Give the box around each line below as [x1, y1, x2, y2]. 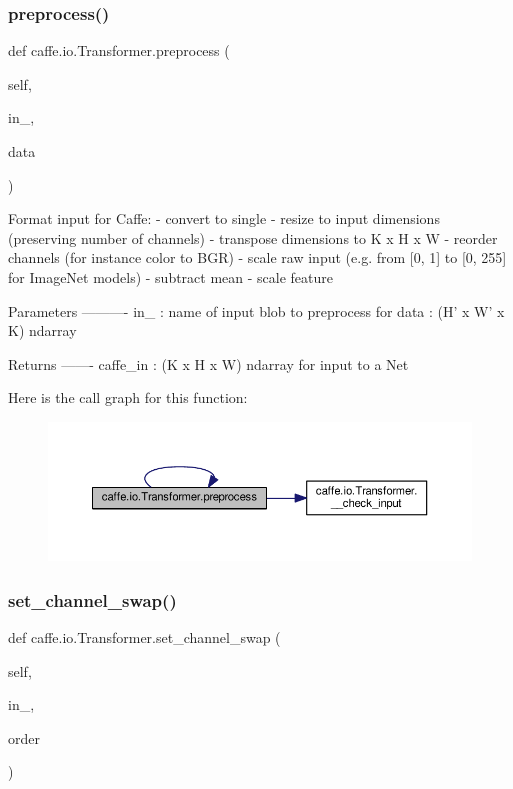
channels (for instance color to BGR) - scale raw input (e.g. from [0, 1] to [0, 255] [8, 247, 507, 268]
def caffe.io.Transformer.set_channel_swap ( [8, 627, 281, 648]
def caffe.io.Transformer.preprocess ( [8, 40, 230, 61]
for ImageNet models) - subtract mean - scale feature [8, 266, 334, 287]
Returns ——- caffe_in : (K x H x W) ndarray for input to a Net [8, 353, 409, 374]
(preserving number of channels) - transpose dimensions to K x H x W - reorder [8, 227, 498, 248]
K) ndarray [8, 320, 77, 341]
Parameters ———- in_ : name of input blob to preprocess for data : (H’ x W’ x [8, 300, 505, 321]
